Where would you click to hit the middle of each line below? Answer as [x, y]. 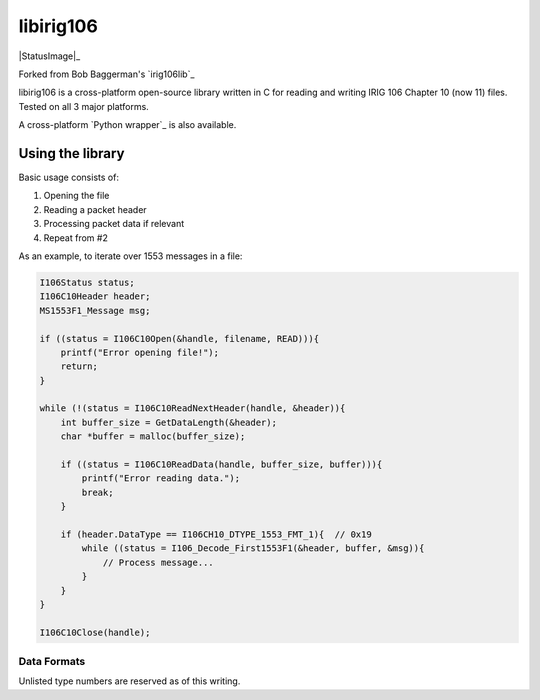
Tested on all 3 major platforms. [83, 106]
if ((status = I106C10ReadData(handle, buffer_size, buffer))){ [221, 464]
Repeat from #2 [76, 237]
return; [79, 366]
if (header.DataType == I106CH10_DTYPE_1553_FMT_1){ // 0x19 [216, 534]
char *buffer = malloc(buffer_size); [153, 436]
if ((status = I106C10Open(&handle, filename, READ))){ [179, 338]
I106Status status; [87, 282]
